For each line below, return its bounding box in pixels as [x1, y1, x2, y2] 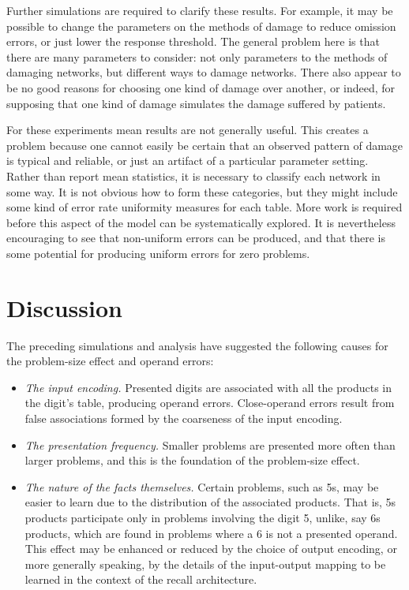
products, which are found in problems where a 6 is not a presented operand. [24, 525, 398, 541]
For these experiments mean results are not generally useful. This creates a [6, 121, 369, 138]
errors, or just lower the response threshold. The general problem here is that [6, 33, 380, 50]
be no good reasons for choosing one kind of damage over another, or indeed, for [6, 79, 396, 95]
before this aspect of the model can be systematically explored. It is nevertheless [6, 214, 396, 230]
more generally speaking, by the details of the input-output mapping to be [24, 555, 386, 572]
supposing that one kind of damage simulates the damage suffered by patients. [6, 95, 386, 111]
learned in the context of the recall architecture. [24, 571, 257, 588]
